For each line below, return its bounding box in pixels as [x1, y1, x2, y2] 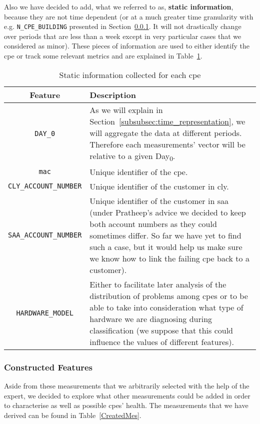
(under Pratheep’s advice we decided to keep [89, 206, 246, 218]
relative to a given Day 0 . [89, 149, 175, 163]
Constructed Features [4, 360, 93, 373]
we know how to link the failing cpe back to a [89, 252, 249, 264]
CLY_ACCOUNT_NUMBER [8, 182, 82, 190]
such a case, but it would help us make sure [89, 240, 242, 252]
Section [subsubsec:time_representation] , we [89, 115, 245, 127]
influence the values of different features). [89, 335, 234, 347]
